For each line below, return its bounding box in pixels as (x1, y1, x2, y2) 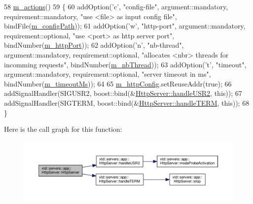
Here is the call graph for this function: (4, 124, 122, 134)
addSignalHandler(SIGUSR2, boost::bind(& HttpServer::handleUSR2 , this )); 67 (4, 88, 242, 98)
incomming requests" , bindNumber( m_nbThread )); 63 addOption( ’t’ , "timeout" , (4, 59, 247, 69)
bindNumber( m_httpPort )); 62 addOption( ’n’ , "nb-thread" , (4, 40, 184, 50)
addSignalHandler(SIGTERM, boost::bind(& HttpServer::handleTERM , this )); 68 (4, 97, 250, 108)
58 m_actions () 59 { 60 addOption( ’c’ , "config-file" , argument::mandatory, (4, 1, 228, 11)
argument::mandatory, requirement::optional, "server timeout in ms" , (4, 69, 211, 79)
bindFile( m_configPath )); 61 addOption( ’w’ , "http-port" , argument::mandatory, (4, 21, 246, 31)
